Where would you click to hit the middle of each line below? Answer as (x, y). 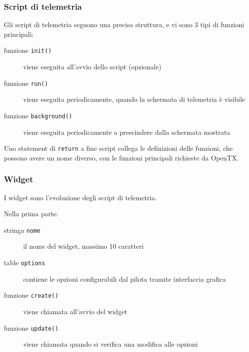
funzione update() (31, 328)
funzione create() (31, 295)
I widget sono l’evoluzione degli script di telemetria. (81, 197)
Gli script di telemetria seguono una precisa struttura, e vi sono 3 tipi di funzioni (124, 24)
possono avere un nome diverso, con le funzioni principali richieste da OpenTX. (121, 157)
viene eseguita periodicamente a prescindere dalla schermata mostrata (127, 132)
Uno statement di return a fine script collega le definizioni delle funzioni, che (118, 148)
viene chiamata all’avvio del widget (75, 311)
